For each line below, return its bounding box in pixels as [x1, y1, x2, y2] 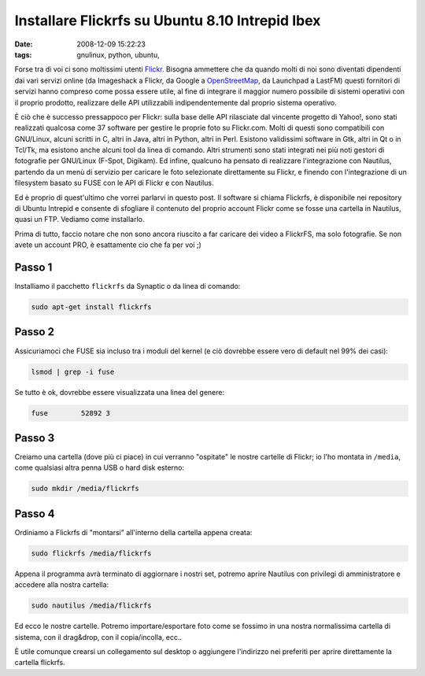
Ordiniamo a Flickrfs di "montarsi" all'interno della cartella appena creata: [14, 527, 253, 537]
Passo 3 [14, 431, 55, 445]
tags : [14, 50, 32, 59]
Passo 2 [14, 325, 55, 338]
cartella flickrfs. [14, 658, 66, 667]
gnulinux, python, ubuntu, [76, 50, 161, 59]
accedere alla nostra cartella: [14, 580, 109, 589]
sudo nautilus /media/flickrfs [31, 601, 153, 610]
